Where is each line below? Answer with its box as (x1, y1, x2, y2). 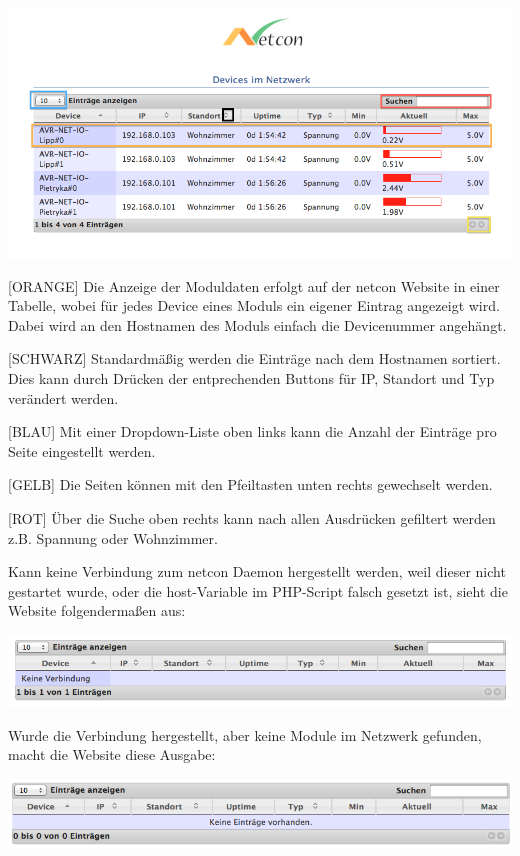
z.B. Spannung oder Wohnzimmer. (8, 527, 218, 548)
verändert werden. (8, 387, 119, 408)
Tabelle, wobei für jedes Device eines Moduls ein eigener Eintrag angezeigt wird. (8, 295, 500, 316)
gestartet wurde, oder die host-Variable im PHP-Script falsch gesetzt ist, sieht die (8, 580, 508, 601)
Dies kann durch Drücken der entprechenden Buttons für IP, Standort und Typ (8, 367, 495, 388)
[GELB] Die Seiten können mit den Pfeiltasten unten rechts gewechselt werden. (8, 474, 493, 495)
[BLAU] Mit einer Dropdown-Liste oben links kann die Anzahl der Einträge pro (8, 421, 497, 442)
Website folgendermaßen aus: (8, 600, 186, 621)
